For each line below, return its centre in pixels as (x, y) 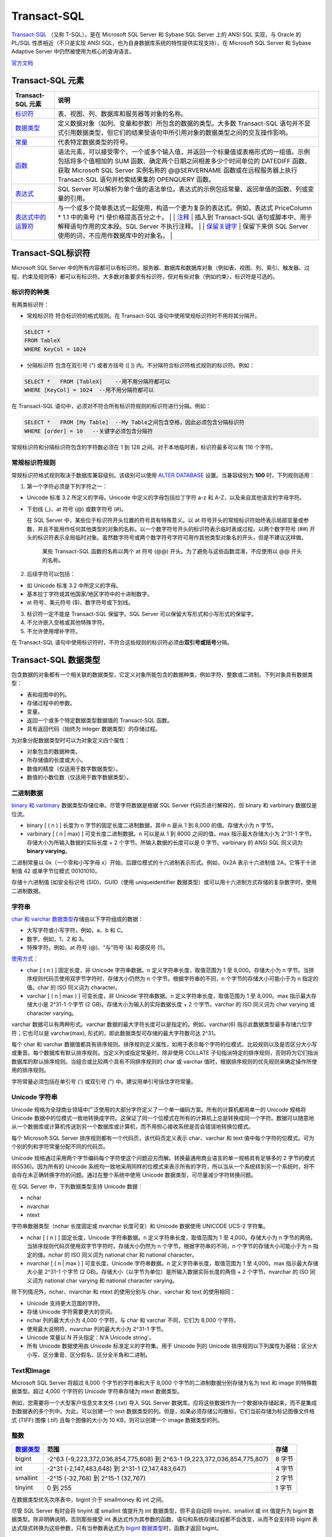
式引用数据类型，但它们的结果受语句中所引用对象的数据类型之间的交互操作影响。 (175, 132)
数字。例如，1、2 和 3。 (57, 939)
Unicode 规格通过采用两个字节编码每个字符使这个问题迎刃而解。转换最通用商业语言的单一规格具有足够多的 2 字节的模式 (163, 1158)
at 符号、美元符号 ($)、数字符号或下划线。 (80, 603)
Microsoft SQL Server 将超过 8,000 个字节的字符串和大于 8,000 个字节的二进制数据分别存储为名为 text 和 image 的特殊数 (164, 1383)
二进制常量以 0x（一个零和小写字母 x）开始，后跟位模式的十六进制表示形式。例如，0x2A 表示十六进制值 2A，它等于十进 (164, 862)
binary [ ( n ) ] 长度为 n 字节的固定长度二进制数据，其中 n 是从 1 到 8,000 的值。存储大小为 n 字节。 (152, 825)
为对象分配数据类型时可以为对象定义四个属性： (71, 740)
